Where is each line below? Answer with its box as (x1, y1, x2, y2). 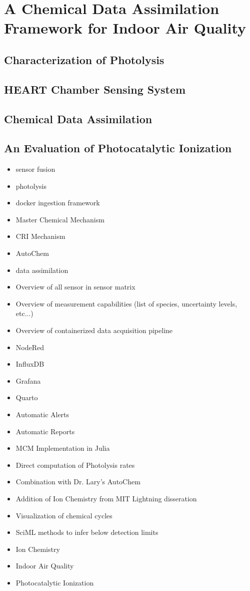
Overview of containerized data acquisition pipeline (15, 325, 173, 336)
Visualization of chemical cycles (15, 510, 112, 520)
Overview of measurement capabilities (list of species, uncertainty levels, (15, 298, 237, 309)
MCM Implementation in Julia (15, 443, 110, 453)
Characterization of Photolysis (4, 52, 164, 67)
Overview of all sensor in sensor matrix (15, 281, 135, 292)
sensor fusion (15, 164, 55, 174)
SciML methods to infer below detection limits (15, 527, 158, 537)
